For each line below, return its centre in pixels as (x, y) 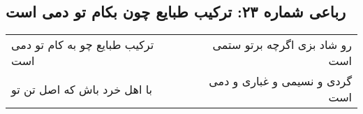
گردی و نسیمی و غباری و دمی (280, 81)
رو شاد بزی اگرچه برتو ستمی (282, 45)
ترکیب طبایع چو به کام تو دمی (83, 45)
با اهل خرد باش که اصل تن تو (82, 89)
